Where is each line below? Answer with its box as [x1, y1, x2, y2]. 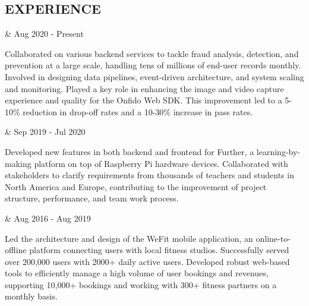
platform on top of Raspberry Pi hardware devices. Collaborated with [34, 157, 288, 169]
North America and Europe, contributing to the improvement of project [5, 180, 267, 193]
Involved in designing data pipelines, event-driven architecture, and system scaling [5, 70, 304, 83]
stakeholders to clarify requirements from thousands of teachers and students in [5, 169, 294, 181]
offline [5, 244, 27, 256]
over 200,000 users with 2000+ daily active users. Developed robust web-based [5, 255, 290, 267]
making [5, 157, 31, 169]
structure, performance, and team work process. [5, 192, 179, 204]
